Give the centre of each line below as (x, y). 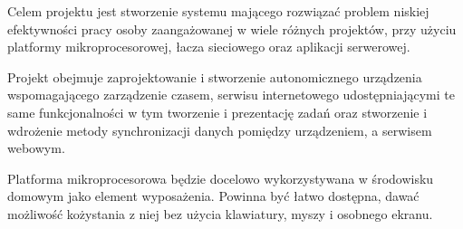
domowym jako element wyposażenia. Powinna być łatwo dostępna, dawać (213, 196)
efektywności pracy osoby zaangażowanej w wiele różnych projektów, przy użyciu (232, 29)
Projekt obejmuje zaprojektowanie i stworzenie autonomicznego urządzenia (215, 76)
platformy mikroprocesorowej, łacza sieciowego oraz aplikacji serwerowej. (209, 47)
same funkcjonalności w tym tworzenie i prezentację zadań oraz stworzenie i (217, 112)
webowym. (36, 148)
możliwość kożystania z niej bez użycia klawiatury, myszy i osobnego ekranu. (220, 213)
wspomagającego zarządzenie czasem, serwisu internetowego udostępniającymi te (231, 95)
